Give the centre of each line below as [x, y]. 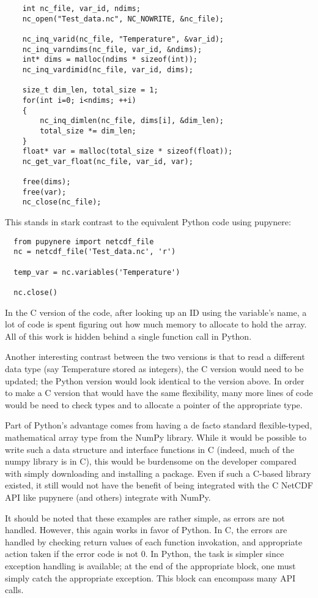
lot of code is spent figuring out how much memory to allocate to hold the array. [156, 324]
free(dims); [46, 182]
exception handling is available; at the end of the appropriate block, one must [150, 565]
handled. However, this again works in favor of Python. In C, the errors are [146, 530]
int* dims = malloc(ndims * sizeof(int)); [110, 60]
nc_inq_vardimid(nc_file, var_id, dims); [108, 69]
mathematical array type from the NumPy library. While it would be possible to [156, 437]
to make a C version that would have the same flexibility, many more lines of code [159, 393]
